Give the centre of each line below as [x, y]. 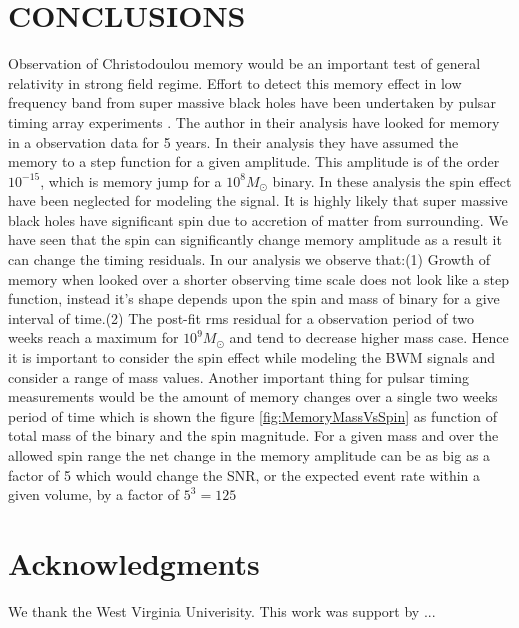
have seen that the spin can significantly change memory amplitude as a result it [255, 239]
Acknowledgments [134, 562]
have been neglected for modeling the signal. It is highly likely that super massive [258, 200]
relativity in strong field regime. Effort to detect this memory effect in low [235, 82]
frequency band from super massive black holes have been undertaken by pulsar [252, 102]
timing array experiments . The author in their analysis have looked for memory [254, 121]
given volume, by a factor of [94, 494]
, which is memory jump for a [131, 180]
